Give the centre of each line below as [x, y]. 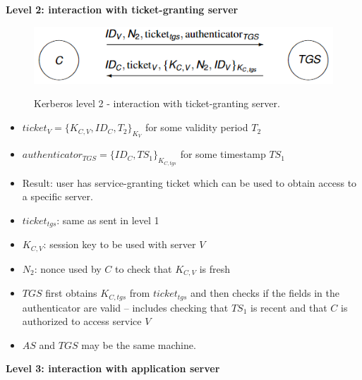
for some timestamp [223, 154]
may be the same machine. [139, 344]
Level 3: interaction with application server [113, 368]
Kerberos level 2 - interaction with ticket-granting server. [157, 103]
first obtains [71, 293]
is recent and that [289, 307]
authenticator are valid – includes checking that [125, 307]
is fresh [215, 268]
